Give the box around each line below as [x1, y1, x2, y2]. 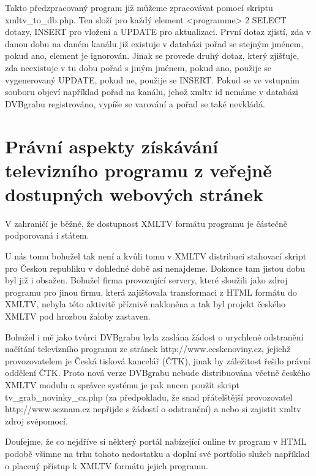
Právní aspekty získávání [5, 133, 219, 158]
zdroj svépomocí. [5, 414, 68, 427]
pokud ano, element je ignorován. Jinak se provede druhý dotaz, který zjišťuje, [5, 49, 299, 62]
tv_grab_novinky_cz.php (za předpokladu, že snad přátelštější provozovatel [5, 390, 293, 403]
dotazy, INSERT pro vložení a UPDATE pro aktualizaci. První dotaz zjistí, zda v [5, 25, 311, 38]
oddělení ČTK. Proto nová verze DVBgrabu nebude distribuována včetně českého [5, 366, 310, 379]
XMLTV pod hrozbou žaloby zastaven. [5, 310, 151, 322]
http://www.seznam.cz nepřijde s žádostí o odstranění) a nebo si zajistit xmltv [5, 402, 301, 415]
